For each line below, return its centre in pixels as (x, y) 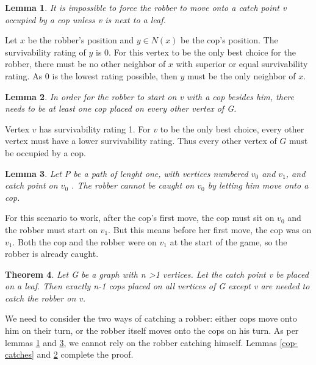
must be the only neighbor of (241, 75)
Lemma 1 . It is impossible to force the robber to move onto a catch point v (146, 7)
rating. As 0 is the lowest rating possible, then (91, 75)
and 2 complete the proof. (85, 354)
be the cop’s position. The (229, 40)
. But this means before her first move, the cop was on (210, 229)
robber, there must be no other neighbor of (85, 64)
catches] (20, 354)
